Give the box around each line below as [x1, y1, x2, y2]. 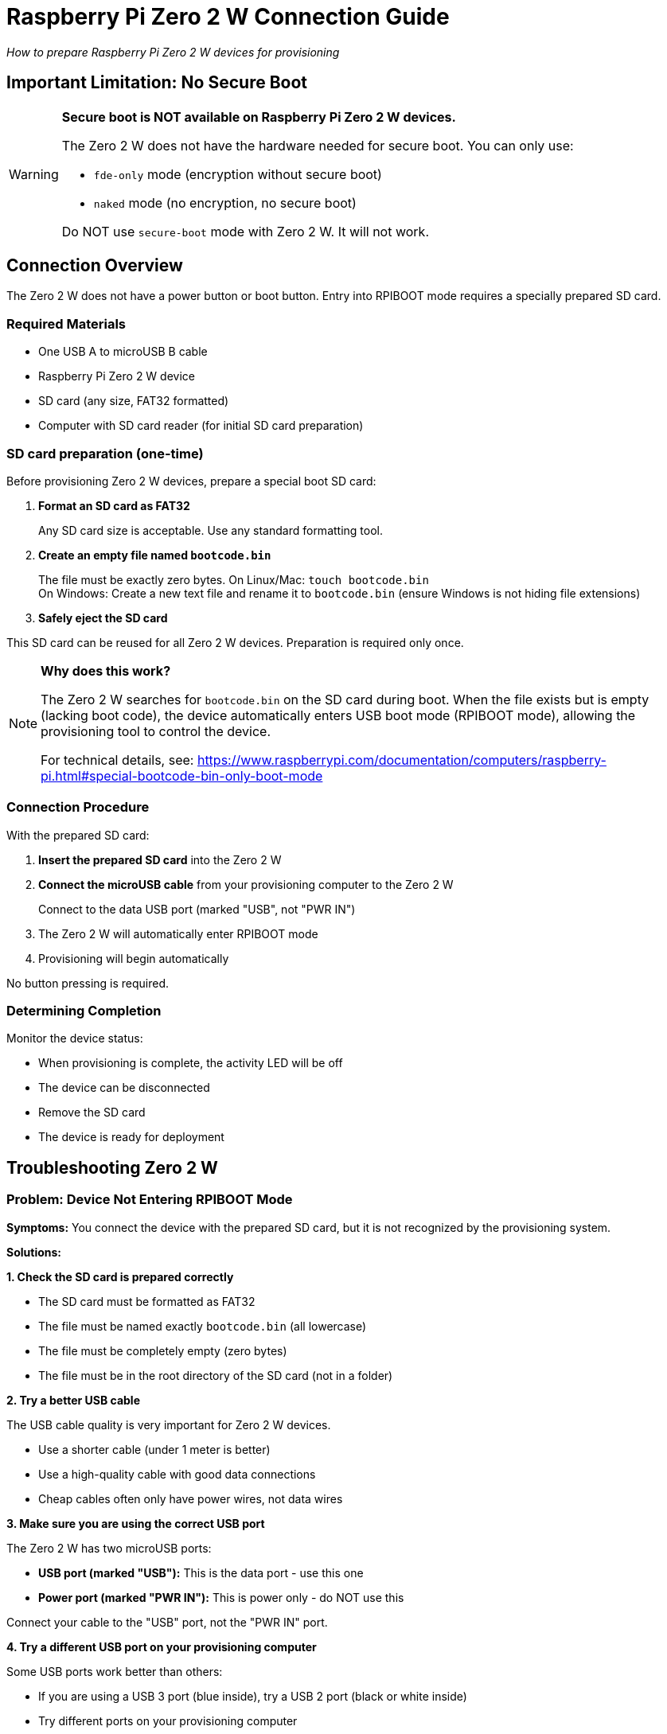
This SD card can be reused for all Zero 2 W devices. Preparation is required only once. [6, 635, 464, 649]
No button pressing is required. [6, 976, 170, 990]
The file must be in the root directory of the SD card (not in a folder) [38, 1368, 393, 1382]
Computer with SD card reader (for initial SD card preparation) [38, 419, 364, 433]
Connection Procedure [6, 799, 150, 816]
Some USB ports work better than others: [6, 1664, 223, 1678]
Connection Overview [6, 255, 183, 276]
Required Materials [6, 315, 126, 332]
